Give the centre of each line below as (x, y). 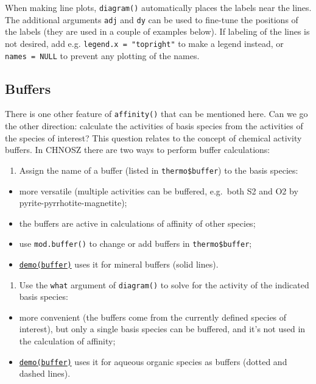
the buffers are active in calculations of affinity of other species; (137, 223)
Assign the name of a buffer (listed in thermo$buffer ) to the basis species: (159, 170)
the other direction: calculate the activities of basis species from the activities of (154, 126)
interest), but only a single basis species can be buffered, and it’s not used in (162, 329)
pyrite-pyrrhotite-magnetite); (73, 203)
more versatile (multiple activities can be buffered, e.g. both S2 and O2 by (159, 190)
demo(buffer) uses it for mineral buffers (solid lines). (119, 264)
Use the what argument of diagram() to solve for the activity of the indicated (164, 284)
